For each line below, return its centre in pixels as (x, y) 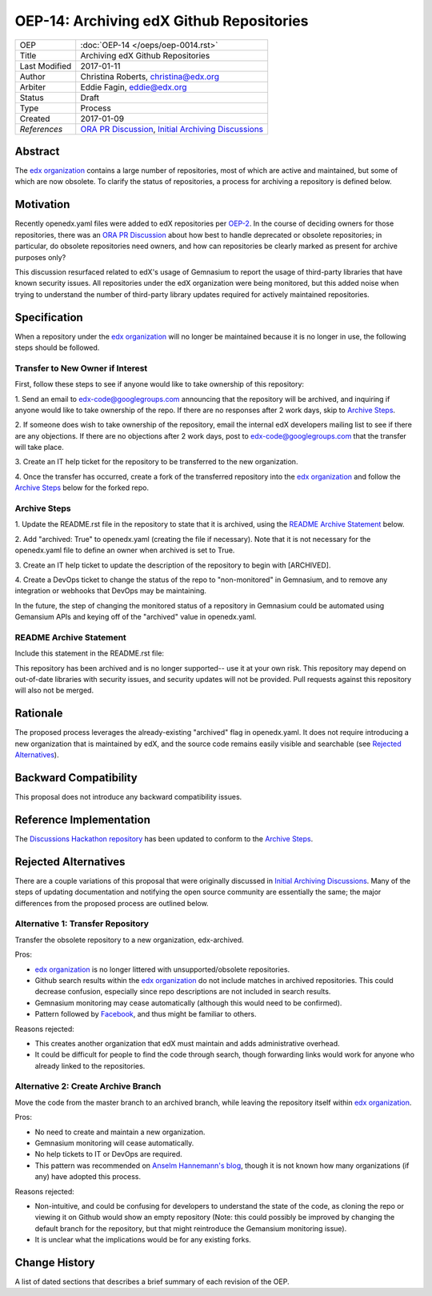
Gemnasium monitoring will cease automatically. (114, 1143)
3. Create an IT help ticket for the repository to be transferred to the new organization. (156, 462)
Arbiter (33, 86)
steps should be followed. (57, 347)
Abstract (37, 151)
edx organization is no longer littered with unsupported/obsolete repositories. (162, 969)
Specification (49, 317)
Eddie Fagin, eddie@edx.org (134, 86)
